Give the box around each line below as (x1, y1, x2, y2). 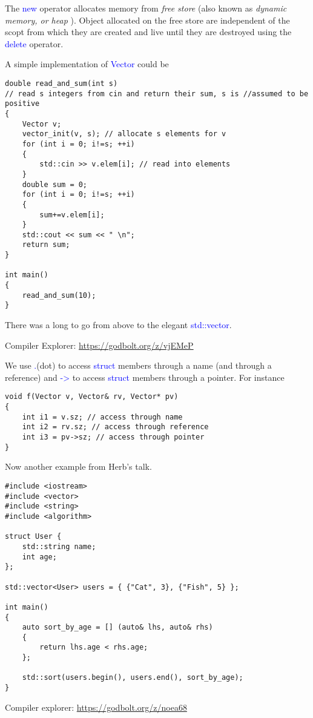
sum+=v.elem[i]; (39, 210, 105, 219)
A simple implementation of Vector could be (5, 58, 169, 70)
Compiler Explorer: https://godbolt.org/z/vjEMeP (5, 338, 194, 351)
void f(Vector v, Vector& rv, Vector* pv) (5, 392, 179, 401)
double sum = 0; (22, 180, 88, 189)
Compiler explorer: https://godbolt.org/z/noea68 (5, 700, 187, 713)
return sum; (22, 240, 70, 249)
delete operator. (5, 37, 64, 50)
